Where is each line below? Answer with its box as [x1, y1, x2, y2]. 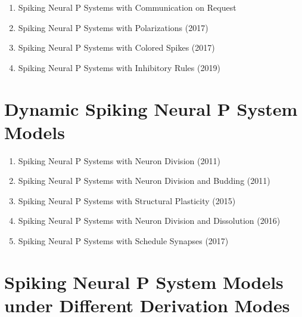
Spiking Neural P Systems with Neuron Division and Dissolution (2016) [18, 214, 281, 227]
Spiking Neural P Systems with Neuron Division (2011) [18, 154, 220, 167]
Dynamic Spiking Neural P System [4, 96, 298, 121]
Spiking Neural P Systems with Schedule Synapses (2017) [18, 235, 229, 247]
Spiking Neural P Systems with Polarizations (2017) [18, 21, 208, 33]
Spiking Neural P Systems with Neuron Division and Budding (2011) [18, 174, 270, 187]
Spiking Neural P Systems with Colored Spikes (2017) [18, 41, 215, 54]
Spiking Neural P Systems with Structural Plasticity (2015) [18, 194, 236, 207]
